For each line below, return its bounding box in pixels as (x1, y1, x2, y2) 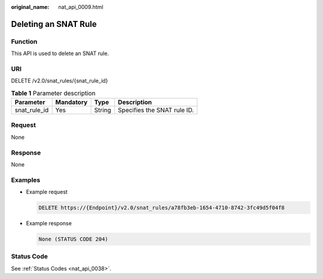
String (94, 106, 112, 114)
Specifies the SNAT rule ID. (117, 106, 194, 114)
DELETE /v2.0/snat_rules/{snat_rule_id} (11, 77, 108, 84)
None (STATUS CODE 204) (38, 236, 109, 242)
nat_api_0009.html (58, 4, 104, 10)
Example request (26, 189, 68, 196)
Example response (26, 220, 72, 227)
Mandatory (55, 98, 88, 107)
